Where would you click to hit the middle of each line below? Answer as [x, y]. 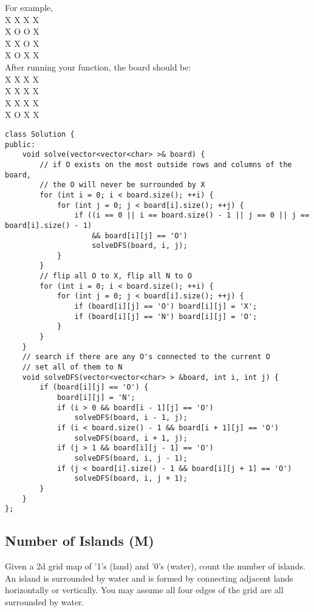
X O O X [22, 31]
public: [20, 144]
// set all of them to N [72, 367]
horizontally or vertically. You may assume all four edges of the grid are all [144, 590]
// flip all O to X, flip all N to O [116, 276]
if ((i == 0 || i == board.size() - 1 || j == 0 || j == [192, 215]
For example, [29, 7]
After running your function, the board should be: [98, 67]
